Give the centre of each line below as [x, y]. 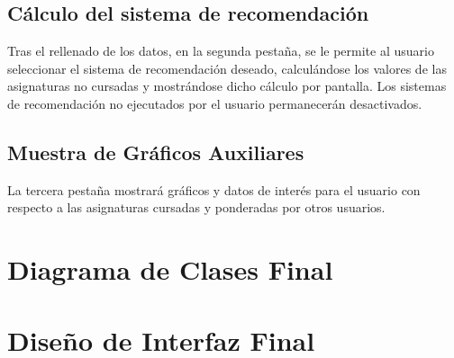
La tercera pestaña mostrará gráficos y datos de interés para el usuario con [214, 189]
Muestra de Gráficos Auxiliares [156, 152]
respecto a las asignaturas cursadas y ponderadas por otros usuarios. [196, 207]
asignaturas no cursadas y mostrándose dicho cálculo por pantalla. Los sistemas [227, 86]
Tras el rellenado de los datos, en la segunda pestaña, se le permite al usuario [221, 51]
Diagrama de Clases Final [170, 269]
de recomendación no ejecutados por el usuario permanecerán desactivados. [215, 103]
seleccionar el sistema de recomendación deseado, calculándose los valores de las [227, 68]
